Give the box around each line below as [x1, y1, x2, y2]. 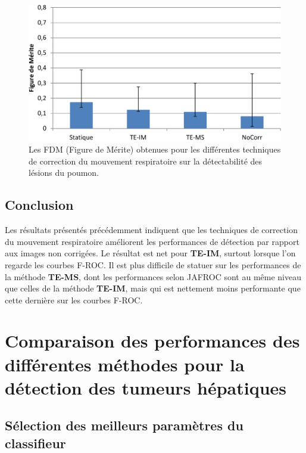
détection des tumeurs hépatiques [5, 375, 287, 399]
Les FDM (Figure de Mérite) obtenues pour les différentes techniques [29, 143, 281, 156]
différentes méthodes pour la [5, 352, 245, 376]
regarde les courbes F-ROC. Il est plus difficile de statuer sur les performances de [5, 258, 301, 271]
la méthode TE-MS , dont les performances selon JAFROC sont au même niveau [5, 270, 301, 283]
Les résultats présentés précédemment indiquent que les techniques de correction [5, 224, 298, 236]
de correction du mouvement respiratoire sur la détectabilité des [29, 154, 263, 167]
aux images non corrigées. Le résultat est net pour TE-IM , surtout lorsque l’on [5, 247, 296, 259]
